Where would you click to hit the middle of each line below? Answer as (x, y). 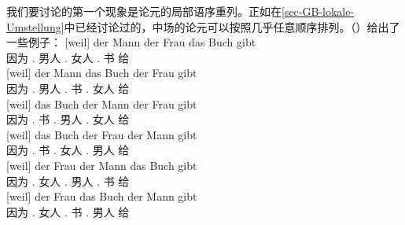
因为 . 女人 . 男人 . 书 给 (68, 181)
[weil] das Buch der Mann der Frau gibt (102, 103)
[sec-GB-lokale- (318, 11)
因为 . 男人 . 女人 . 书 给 (68, 57)
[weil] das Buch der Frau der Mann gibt (102, 134)
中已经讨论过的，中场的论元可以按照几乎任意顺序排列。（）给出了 (232, 26)
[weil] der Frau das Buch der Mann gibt (102, 196)
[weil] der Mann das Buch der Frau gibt (102, 73)
